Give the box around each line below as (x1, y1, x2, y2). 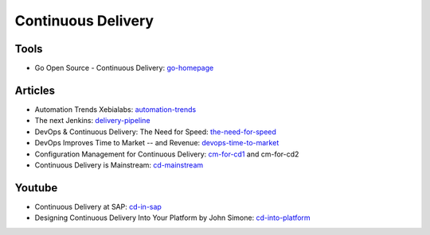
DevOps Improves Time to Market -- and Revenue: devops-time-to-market (34, 138, 279, 148)
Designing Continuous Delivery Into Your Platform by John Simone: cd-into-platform (34, 213, 311, 222)
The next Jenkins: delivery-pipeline (34, 116, 150, 125)
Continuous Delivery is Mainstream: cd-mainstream (34, 160, 204, 170)
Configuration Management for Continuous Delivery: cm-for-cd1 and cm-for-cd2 (34, 149, 299, 159)
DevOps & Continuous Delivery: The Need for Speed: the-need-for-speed (34, 127, 276, 137)
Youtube (14, 181, 58, 195)
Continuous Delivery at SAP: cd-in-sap (34, 202, 162, 211)
